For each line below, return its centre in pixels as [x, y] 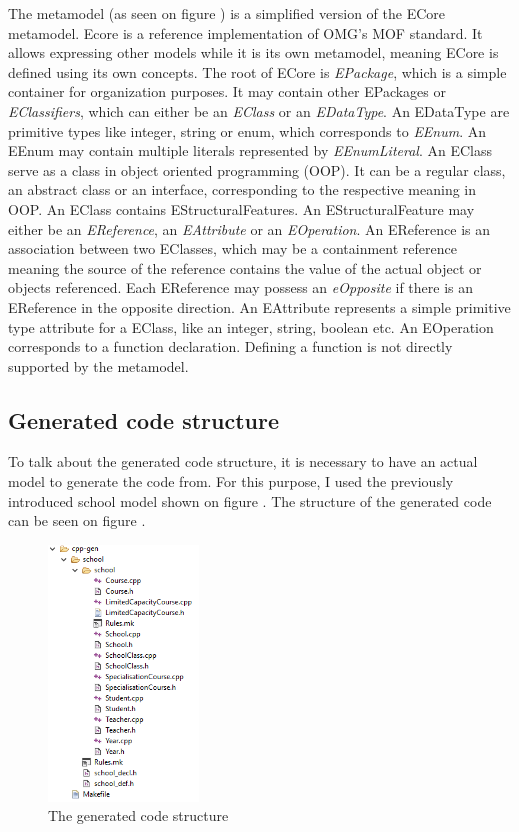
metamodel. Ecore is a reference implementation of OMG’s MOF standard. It [245, 32]
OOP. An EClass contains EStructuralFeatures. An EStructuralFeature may [241, 208]
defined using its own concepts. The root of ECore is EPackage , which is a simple [257, 71]
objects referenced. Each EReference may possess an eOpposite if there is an [241, 287]
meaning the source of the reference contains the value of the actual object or [245, 267]
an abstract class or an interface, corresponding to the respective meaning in [242, 189]
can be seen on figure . [77, 520]
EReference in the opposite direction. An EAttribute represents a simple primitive [259, 306]
